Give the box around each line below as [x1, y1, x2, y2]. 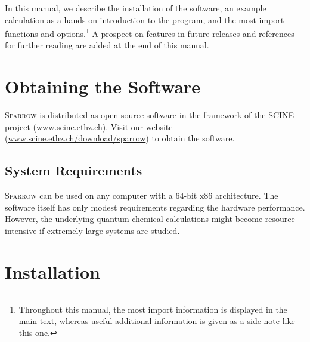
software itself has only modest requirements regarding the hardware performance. [5, 201, 305, 213]
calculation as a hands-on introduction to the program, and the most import [5, 13, 284, 26]
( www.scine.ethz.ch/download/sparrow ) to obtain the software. [5, 132, 235, 144]
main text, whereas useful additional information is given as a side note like [18, 315, 295, 327]
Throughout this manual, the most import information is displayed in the [18, 303, 287, 315]
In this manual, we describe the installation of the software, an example [5, 2, 266, 14]
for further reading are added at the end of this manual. [5, 39, 209, 51]
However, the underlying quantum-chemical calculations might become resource [5, 212, 295, 225]
